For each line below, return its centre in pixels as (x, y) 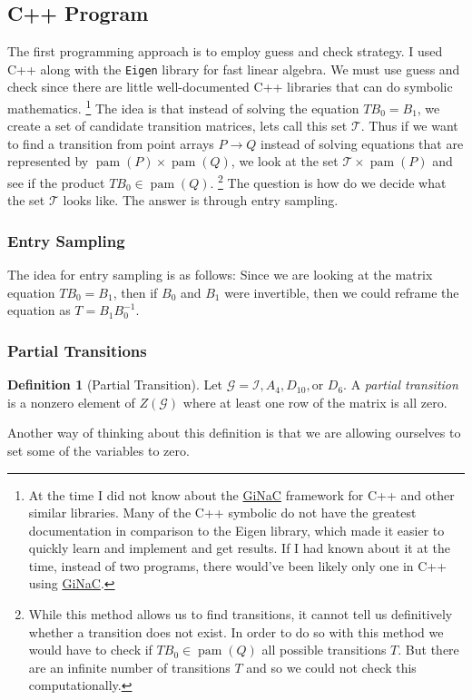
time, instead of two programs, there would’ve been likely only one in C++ (238, 565)
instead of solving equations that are (362, 143)
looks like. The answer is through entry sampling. (201, 200)
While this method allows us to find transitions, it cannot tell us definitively (241, 614)
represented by (48, 161)
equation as (39, 310)
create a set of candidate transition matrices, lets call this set (177, 126)
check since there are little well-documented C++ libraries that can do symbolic (230, 87)
